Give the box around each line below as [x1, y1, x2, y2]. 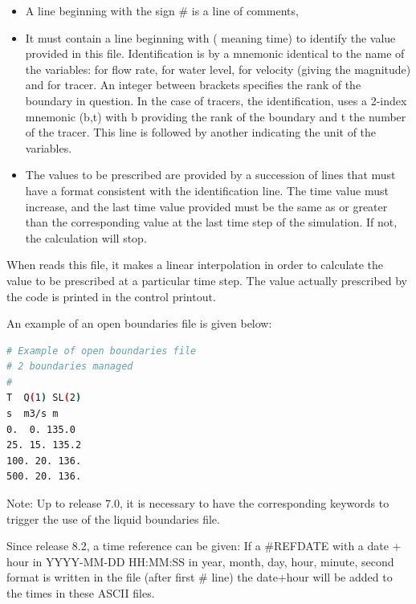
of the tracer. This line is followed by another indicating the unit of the [25, 124, 377, 141]
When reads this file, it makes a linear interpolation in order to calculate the [6, 256, 384, 273]
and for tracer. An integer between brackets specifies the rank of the [25, 76, 361, 93]
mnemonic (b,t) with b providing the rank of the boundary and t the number [25, 108, 406, 124]
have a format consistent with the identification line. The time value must [25, 182, 389, 198]
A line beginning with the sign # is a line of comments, [25, 2, 299, 18]
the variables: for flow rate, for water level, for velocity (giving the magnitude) [25, 60, 411, 77]
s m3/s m [6, 408, 59, 420]
